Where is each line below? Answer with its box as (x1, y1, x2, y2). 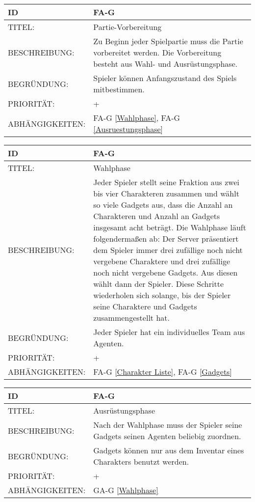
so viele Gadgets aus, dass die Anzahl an (93, 199, 233, 210)
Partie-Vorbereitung (93, 21, 162, 32)
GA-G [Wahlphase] (93, 484, 158, 496)
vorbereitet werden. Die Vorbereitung (93, 47, 222, 58)
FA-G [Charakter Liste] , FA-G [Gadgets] (93, 366, 232, 377)
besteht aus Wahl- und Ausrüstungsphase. (93, 58, 238, 69)
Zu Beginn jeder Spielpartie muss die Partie (93, 35, 243, 47)
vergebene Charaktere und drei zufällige (93, 255, 230, 267)
